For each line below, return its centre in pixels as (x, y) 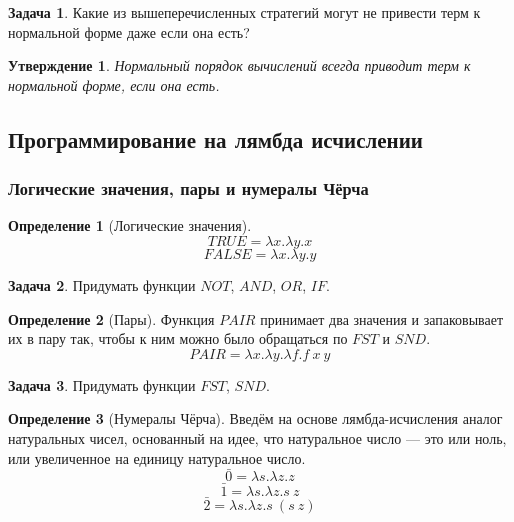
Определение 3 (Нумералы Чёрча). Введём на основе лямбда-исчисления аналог (255, 418)
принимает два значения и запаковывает (382, 318)
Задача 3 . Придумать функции (102, 384)
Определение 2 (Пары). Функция (111, 318)
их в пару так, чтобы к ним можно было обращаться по (178, 338)
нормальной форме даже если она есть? (129, 31)
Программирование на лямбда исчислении (215, 138)
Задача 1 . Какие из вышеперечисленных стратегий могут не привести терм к (244, 12)
